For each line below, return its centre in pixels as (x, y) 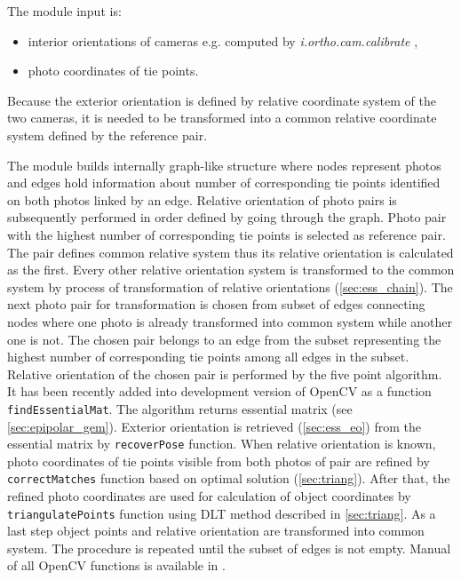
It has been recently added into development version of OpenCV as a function (219, 391)
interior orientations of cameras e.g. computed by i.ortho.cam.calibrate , (223, 40)
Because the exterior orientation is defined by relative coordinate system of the (222, 100)
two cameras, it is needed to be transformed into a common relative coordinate (222, 118)
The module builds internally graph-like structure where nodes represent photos (224, 165)
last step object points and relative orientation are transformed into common (216, 531)
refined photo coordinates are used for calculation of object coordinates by (209, 496)
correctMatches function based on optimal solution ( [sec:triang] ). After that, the (229, 478)
